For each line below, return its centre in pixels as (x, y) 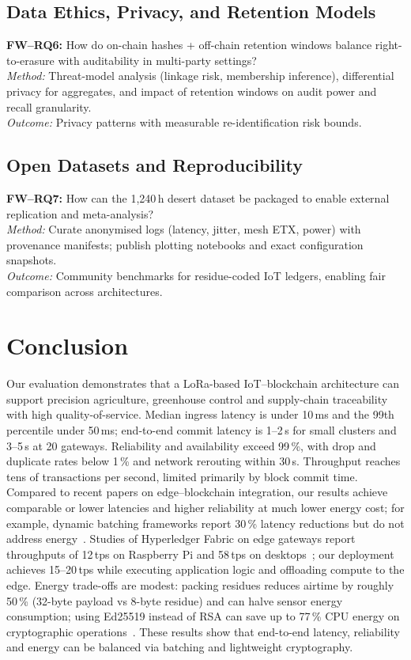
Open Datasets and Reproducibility (155, 165)
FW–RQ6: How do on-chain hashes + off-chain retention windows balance (189, 45)
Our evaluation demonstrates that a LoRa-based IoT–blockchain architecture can (203, 383)
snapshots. (32, 260)
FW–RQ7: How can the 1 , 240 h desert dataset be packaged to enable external (198, 197)
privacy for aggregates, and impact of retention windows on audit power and (192, 91)
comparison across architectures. (85, 291)
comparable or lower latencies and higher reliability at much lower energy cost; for (205, 507)
